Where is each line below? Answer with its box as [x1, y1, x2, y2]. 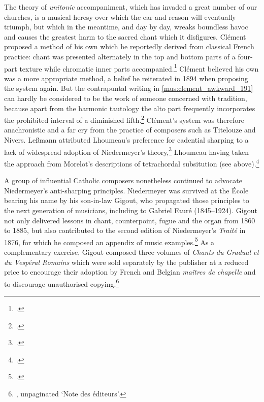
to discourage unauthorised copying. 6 [4, 277, 119, 289]
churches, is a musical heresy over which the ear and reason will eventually [4, 11, 236, 22]
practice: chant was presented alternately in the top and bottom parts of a [4, 51, 236, 61]
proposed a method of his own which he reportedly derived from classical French [4, 41, 254, 52]
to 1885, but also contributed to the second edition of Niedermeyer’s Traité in [4, 225, 246, 236]
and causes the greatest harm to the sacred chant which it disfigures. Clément [4, 31, 246, 42]
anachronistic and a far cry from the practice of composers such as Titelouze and [4, 124, 256, 135]
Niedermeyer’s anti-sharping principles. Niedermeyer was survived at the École [4, 185, 249, 195]
